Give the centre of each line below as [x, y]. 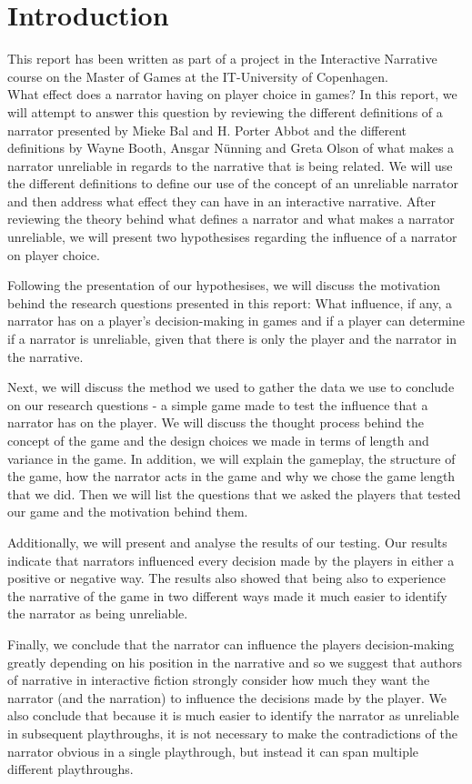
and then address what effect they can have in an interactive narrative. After [221, 201]
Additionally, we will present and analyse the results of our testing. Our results [227, 542]
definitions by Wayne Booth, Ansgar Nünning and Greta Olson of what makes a [231, 148]
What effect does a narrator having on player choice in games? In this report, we [232, 94]
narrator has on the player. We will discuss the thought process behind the [216, 422]
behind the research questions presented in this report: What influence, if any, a [230, 302]
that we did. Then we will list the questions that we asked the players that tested [234, 493]
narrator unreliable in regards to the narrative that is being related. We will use [230, 165]
